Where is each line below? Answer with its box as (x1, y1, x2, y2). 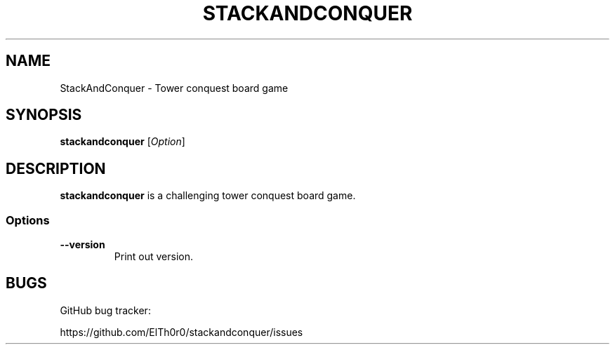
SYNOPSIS (6, 106, 82, 124)
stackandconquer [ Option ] (60, 135, 185, 148)
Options (6, 213, 50, 227)
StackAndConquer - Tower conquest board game (60, 81, 289, 94)
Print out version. (114, 250, 194, 263)
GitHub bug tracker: (60, 304, 151, 316)
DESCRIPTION (6, 159, 106, 177)
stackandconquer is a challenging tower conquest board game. (60, 189, 356, 202)
